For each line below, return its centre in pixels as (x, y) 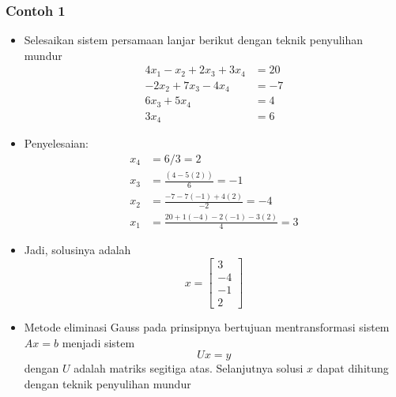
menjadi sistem (98, 342)
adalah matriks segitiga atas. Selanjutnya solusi (189, 368)
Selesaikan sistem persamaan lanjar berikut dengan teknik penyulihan (194, 40)
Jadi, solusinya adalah (77, 250)
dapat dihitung (353, 368)
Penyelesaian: (56, 143)
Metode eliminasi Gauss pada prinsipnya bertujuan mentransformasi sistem (207, 327)
